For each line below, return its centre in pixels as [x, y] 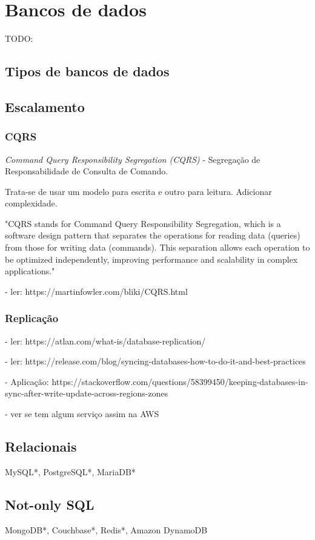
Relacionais [41, 446]
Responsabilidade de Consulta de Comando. [87, 171]
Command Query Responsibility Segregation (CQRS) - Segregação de [133, 159]
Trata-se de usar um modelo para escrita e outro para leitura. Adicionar [138, 191]
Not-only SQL [50, 504]
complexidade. [31, 203]
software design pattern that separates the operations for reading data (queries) [153, 235]
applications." [30, 271]
